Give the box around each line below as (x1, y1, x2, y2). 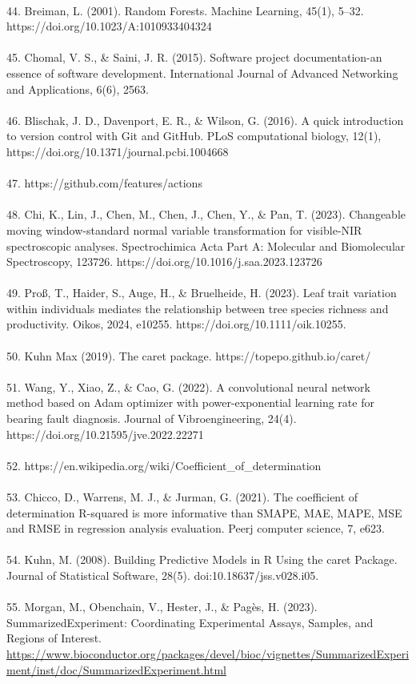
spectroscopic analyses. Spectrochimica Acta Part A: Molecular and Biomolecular (6, 237, 406, 254)
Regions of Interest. (6, 630, 102, 646)
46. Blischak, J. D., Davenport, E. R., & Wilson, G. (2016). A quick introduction (6, 111, 404, 128)
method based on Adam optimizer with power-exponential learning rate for (6, 394, 374, 411)
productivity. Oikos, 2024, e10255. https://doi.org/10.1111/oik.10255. (6, 316, 346, 332)
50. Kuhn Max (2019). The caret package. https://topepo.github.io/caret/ (6, 347, 371, 364)
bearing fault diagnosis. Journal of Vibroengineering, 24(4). (6, 410, 297, 427)
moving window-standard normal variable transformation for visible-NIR (6, 221, 362, 238)
